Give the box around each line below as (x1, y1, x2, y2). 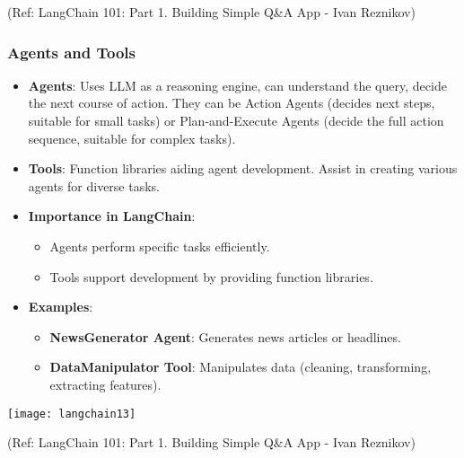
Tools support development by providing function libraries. (49, 267, 373, 286)
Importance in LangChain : (28, 207, 196, 225)
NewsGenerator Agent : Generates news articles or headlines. (49, 327, 401, 346)
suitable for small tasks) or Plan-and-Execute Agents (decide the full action (28, 111, 444, 129)
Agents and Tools (7, 40, 136, 63)
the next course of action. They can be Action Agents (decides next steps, (28, 93, 435, 112)
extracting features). (49, 374, 162, 393)
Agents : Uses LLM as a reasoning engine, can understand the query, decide (28, 75, 447, 94)
